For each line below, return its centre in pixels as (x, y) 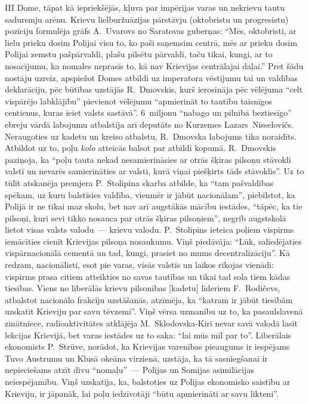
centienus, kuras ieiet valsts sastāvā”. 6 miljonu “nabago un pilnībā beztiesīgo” (148, 112)
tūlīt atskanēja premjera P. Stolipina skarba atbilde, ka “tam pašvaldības (139, 182)
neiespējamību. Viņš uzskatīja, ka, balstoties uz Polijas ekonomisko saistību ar (148, 381)
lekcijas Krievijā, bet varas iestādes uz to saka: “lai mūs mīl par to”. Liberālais (148, 334)
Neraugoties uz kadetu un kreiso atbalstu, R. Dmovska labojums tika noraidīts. (151, 136)
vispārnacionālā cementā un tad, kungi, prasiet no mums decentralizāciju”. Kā (147, 253)
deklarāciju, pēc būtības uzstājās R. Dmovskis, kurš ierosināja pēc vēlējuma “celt (154, 89)
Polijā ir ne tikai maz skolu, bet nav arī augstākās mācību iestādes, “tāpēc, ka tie (154, 206)
